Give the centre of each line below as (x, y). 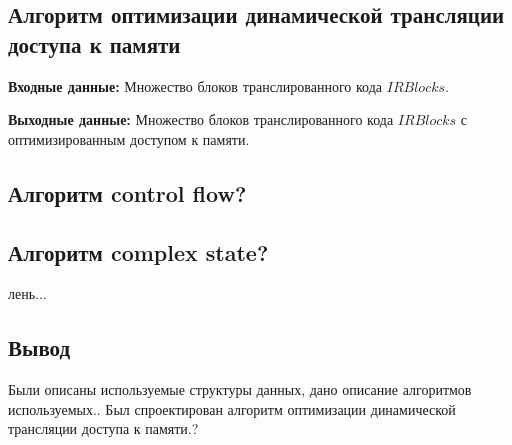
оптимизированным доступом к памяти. (129, 138)
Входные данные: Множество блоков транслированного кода (195, 85)
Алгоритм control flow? (127, 192)
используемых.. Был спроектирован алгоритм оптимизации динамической (232, 408)
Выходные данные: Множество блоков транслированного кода (201, 119)
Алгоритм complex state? (138, 251)
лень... (27, 293)
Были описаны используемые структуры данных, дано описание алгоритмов (240, 389)
